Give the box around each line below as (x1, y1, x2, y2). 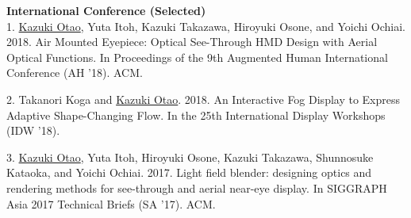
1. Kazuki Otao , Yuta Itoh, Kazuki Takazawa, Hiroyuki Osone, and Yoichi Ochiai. (6, 17, 406, 34)
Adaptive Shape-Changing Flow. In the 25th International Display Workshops (6, 106, 386, 123)
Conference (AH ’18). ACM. (6, 64, 143, 81)
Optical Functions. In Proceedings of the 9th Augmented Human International (6, 48, 388, 65)
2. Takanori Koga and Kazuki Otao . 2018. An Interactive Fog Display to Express (6, 90, 401, 107)
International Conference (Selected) (6, 2, 206, 18)
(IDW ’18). (6, 122, 60, 139)
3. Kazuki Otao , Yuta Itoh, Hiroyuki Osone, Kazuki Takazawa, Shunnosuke (6, 148, 374, 165)
